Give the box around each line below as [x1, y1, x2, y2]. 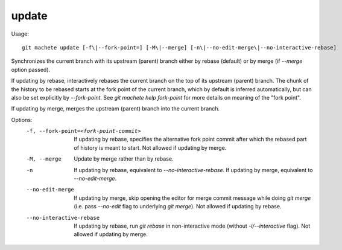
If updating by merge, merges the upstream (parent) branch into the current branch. [11, 105, 220, 112]
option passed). [11, 66, 51, 73]
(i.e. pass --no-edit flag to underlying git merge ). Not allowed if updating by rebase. [74, 203, 282, 210]
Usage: [11, 30, 30, 37]
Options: [11, 116, 33, 123]
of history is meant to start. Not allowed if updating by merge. [74, 144, 227, 151]
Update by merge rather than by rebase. [74, 155, 174, 162]
